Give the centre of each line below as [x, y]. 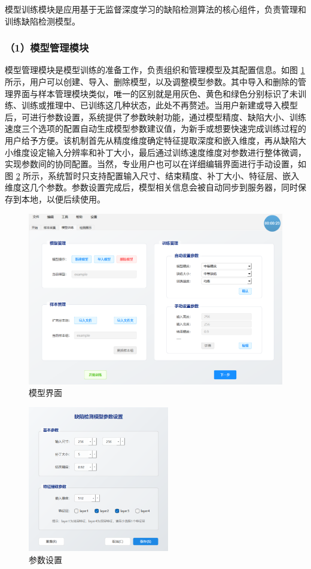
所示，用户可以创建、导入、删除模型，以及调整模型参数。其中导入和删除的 [151, 81]
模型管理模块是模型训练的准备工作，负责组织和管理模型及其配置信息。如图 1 [155, 70]
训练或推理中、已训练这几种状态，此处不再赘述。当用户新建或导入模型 [159, 105]
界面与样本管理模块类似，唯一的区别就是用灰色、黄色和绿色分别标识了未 [155, 93]
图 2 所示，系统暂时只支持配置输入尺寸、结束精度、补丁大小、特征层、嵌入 [152, 175]
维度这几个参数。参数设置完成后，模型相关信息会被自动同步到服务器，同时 [151, 187]
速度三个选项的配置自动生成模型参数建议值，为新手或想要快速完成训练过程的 [155, 128]
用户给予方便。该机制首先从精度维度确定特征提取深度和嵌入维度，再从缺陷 [151, 140]
